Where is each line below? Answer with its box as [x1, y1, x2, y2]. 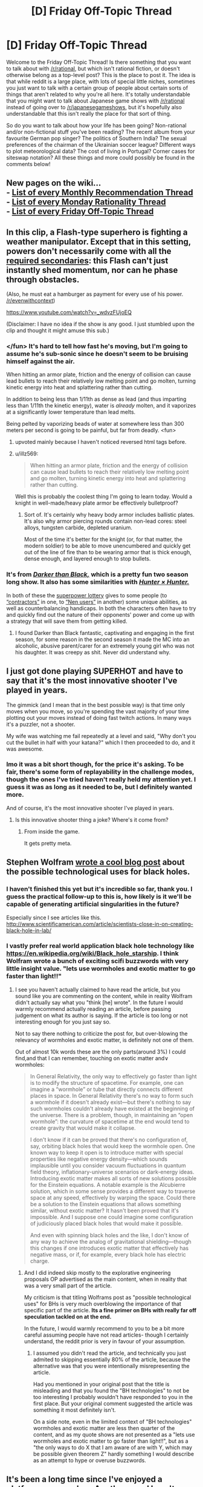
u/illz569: [14, 450, 39, 457]
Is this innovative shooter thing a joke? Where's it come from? [14, 816, 169, 823]
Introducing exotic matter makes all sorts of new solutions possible [30, 1175, 197, 1182]
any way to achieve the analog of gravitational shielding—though [30, 1238, 192, 1245]
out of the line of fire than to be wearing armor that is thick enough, [24, 549, 192, 556]
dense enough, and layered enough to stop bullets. [24, 555, 151, 562]
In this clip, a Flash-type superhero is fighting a [6, 227, 188, 237]
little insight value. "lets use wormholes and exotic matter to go [6, 964, 196, 973]
